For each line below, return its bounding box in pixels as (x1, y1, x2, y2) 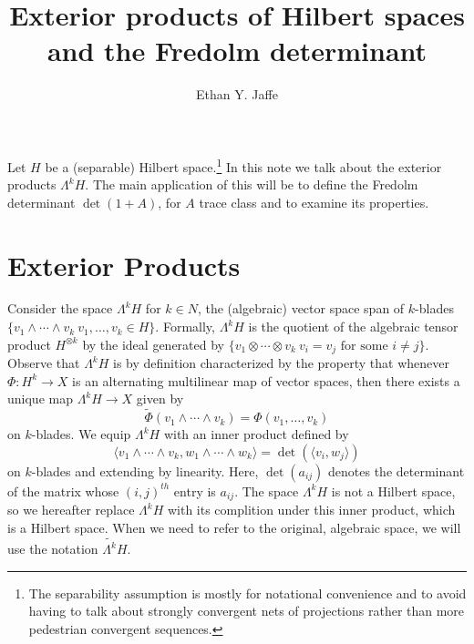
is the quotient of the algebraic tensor (248, 317, 459, 336)
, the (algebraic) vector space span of (197, 299, 405, 318)
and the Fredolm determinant (46, 32, 428, 69)
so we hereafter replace (7, 500, 135, 519)
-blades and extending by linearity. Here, (31, 461, 259, 480)
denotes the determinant (328, 461, 465, 480)
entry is (173, 481, 216, 500)
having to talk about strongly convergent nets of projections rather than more (28, 601, 465, 620)
